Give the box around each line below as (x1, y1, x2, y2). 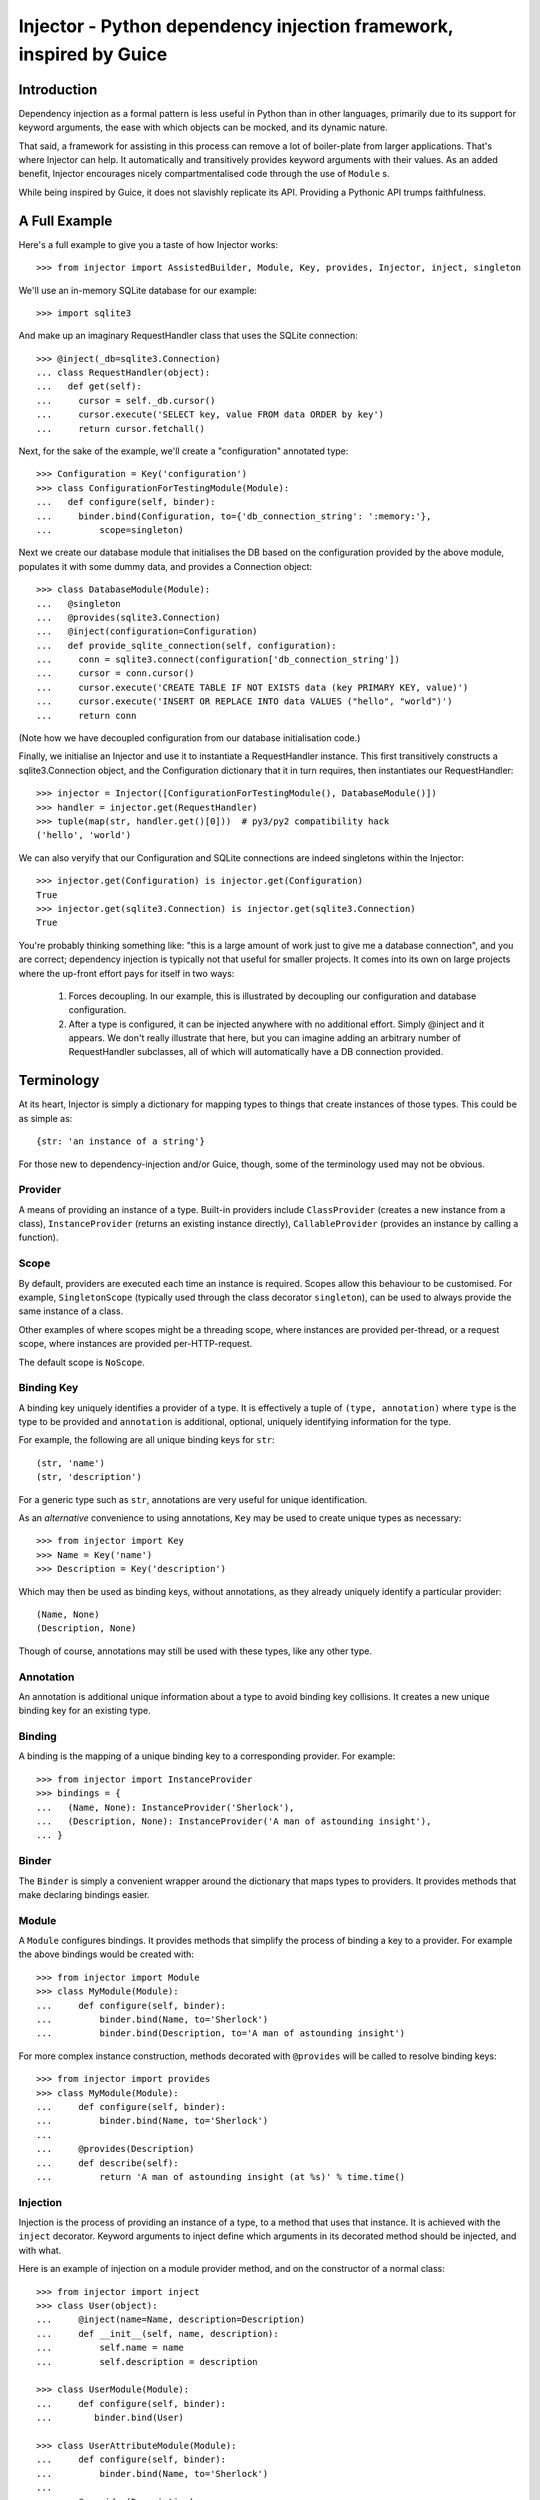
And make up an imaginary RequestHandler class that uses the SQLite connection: (18, 330, 359, 342)
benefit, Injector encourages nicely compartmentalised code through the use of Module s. (18, 168, 390, 180)
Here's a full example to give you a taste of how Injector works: (18, 238, 279, 250)
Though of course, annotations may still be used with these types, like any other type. (18, 1645, 372, 1657)
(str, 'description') (36, 1471, 142, 1483)
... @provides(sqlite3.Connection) (36, 611, 222, 623)
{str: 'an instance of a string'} (36, 1136, 205, 1147)
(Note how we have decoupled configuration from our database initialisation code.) (18, 732, 361, 744)
